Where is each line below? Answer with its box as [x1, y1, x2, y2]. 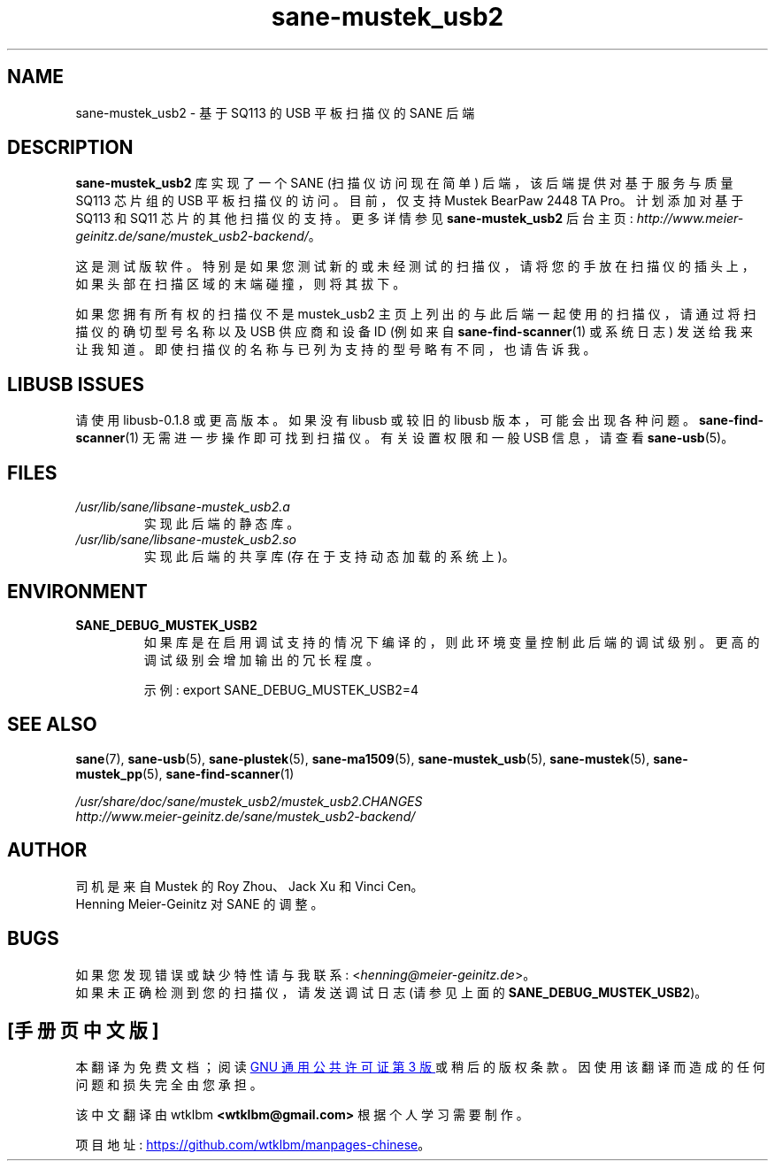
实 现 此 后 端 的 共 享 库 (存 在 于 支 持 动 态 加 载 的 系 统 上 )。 [143, 549, 515, 565]
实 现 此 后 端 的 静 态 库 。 [143, 516, 300, 532]
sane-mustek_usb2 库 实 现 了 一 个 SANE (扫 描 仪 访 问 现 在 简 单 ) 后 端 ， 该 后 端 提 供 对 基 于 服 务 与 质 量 [75, 175, 733, 191]
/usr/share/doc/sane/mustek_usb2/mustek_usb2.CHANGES [75, 793, 423, 809]
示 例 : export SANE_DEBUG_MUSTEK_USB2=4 [143, 681, 419, 697]
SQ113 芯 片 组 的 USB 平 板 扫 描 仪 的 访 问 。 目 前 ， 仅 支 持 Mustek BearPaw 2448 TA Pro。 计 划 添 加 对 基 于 [75, 193, 744, 209]
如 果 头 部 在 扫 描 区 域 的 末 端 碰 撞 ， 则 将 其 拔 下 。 [75, 276, 406, 292]
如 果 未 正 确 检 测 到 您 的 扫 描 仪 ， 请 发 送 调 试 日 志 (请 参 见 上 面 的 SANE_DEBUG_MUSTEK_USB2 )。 [75, 984, 708, 1000]
